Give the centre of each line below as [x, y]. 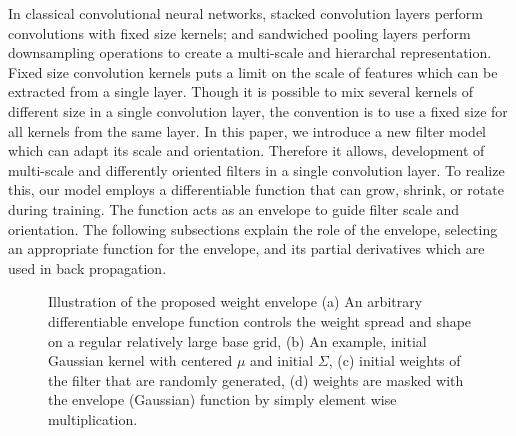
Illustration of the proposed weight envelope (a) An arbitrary [235, 301]
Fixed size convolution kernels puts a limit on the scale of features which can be [253, 71]
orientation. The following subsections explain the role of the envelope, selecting [253, 228]
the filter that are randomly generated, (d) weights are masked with [256, 379]
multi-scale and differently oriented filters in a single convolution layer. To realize [256, 169]
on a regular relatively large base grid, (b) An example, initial [237, 340]
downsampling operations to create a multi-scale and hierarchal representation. [250, 52]
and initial [282, 360]
